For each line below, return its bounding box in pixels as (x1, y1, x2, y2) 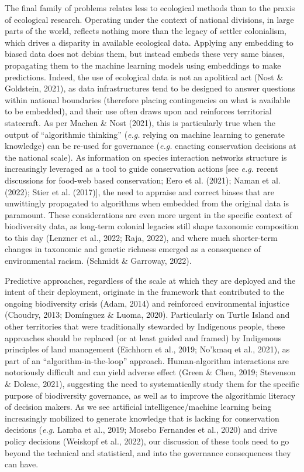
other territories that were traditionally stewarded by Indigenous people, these (5, 320, 285, 332)
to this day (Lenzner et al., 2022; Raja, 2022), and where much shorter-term (5, 231, 278, 243)
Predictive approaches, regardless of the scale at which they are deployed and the (5, 274, 296, 286)
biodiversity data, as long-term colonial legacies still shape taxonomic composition (5, 220, 299, 232)
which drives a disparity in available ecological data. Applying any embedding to (5, 36, 293, 48)
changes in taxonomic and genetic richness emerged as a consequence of (5, 243, 261, 255)
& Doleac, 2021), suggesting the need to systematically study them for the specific (5, 378, 299, 389)
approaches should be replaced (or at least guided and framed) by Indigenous (5, 331, 282, 344)
